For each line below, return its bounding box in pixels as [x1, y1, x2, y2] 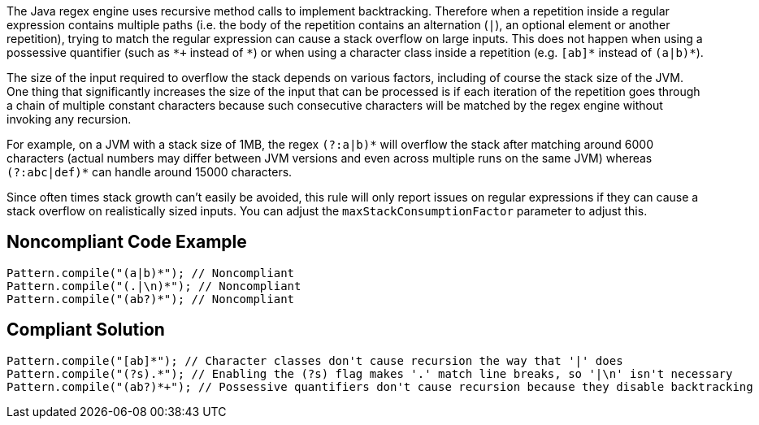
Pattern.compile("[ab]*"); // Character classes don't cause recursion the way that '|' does [7, 353, 623, 367]
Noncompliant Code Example [7, 232, 247, 253]
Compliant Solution [7, 319, 165, 340]
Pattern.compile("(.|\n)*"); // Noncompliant [7, 279, 301, 293]
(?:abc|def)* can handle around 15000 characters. [7, 165, 293, 179]
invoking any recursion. [7, 112, 132, 126]
